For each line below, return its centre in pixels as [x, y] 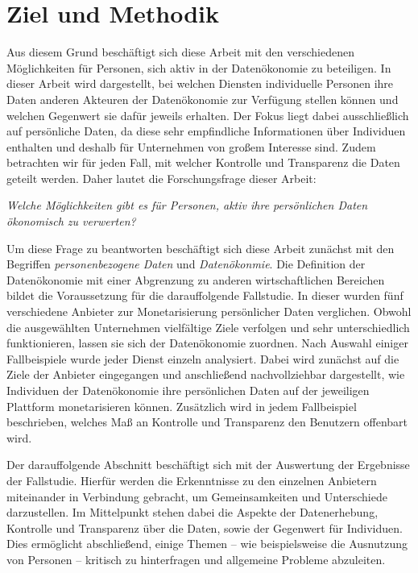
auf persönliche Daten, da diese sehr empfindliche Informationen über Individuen [206, 131]
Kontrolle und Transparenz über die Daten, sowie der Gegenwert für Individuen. [205, 527]
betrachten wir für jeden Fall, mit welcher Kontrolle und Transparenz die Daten [203, 162]
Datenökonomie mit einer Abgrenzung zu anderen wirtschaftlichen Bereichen [196, 279]
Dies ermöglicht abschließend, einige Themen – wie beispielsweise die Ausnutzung [207, 544]
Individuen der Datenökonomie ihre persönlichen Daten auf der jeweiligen [188, 390]
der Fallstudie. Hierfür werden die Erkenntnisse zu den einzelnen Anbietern [192, 480]
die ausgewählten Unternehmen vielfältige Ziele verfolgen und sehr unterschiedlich [208, 327]
